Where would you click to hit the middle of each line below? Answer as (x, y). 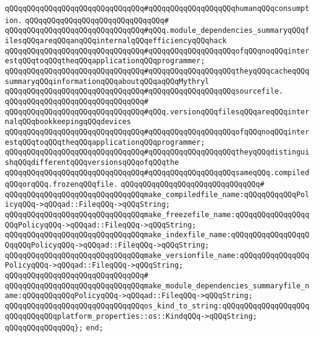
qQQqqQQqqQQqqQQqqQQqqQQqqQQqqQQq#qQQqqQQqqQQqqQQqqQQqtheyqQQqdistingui (157, 152)
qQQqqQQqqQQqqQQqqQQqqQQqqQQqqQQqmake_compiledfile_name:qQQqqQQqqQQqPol (157, 194)
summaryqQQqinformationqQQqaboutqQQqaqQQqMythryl (107, 81)
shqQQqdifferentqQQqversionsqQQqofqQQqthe (92, 162)
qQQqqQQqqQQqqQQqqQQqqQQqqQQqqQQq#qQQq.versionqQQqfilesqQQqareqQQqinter (157, 112)
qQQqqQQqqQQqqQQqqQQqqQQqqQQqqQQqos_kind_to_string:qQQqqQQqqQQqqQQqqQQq (157, 306)
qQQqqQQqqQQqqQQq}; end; (54, 328)
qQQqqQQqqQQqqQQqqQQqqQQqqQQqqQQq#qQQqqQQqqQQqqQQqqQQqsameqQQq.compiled (157, 172)
